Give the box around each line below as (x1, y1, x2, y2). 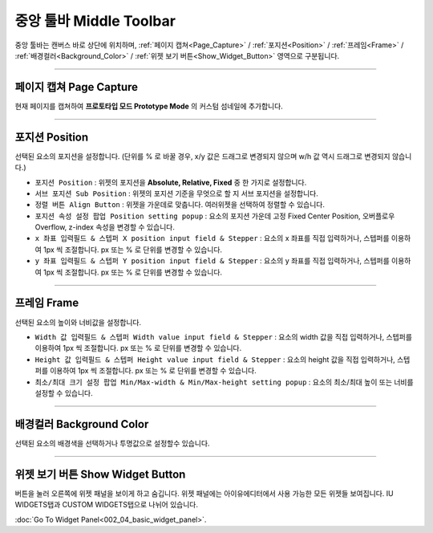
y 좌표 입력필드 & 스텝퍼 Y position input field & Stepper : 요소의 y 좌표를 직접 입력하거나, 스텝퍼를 (34, 256, 391, 266)
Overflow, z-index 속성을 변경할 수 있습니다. (34, 222, 176, 232)
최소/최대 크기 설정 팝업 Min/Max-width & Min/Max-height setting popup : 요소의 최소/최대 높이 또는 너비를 (34, 377, 414, 387)
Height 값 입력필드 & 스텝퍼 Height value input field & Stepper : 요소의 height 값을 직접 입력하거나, (34, 354, 396, 364)
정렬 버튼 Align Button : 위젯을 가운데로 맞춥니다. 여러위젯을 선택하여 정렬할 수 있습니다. (34, 200, 325, 210)
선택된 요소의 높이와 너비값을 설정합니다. (14, 317, 142, 327)
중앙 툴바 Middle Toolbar (14, 12, 176, 30)
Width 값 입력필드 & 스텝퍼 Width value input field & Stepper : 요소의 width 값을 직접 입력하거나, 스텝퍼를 (34, 332, 413, 341)
